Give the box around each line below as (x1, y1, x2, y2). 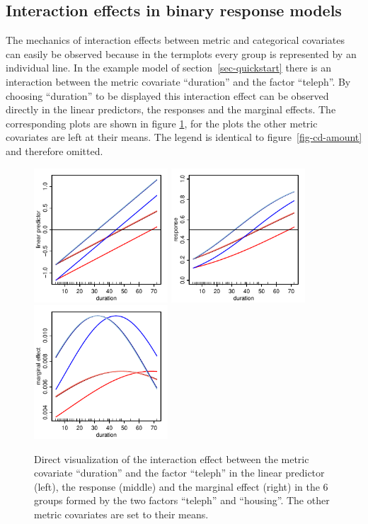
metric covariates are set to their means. (34, 507, 209, 522)
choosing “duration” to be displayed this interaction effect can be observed (6, 88, 329, 103)
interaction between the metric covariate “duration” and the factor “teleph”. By (6, 74, 351, 89)
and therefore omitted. (6, 143, 103, 158)
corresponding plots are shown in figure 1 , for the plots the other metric (6, 115, 318, 130)
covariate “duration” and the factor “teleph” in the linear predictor (34, 465, 325, 480)
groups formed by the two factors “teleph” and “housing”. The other (34, 493, 330, 508)
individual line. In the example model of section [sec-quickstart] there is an (6, 60, 332, 75)
